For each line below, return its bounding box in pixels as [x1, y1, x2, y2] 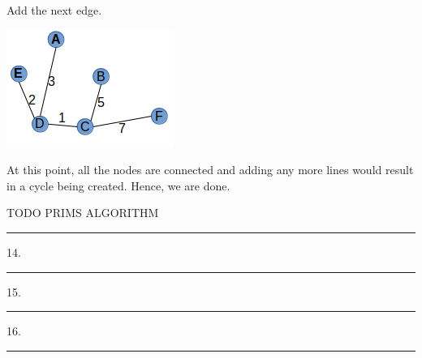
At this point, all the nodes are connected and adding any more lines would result [6, 161, 414, 178]
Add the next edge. [6, 2, 102, 18]
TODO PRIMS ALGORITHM [6, 204, 159, 221]
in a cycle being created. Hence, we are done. [6, 177, 230, 194]
